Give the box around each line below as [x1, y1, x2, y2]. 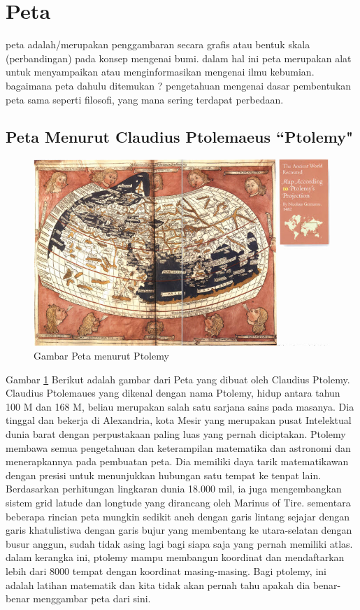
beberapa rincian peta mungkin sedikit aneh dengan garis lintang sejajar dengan [6, 509, 350, 523]
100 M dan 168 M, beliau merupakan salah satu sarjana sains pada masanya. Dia [6, 399, 354, 413]
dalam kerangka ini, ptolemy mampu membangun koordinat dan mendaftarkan [6, 550, 345, 565]
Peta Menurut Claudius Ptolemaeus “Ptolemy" [6, 126, 354, 148]
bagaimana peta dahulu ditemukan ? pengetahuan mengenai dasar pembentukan [6, 78, 352, 92]
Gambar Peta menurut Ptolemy [34, 348, 169, 363]
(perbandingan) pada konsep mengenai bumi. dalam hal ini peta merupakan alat [6, 50, 352, 65]
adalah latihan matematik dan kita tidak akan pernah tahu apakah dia [6, 577, 310, 592]
